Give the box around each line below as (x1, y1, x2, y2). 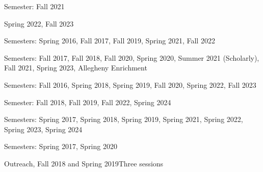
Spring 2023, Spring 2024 (4, 124, 83, 134)
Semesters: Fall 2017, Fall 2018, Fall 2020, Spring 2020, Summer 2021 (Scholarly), (4, 52, 259, 63)
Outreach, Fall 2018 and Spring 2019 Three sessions (4, 158, 164, 168)
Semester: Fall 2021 (4, 1, 65, 11)
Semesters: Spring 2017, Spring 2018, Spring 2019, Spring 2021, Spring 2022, (4, 114, 243, 125)
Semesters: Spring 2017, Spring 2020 (4, 141, 117, 152)
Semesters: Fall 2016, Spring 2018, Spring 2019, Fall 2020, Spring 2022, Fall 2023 (4, 79, 256, 90)
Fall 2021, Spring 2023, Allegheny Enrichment (4, 62, 147, 73)
